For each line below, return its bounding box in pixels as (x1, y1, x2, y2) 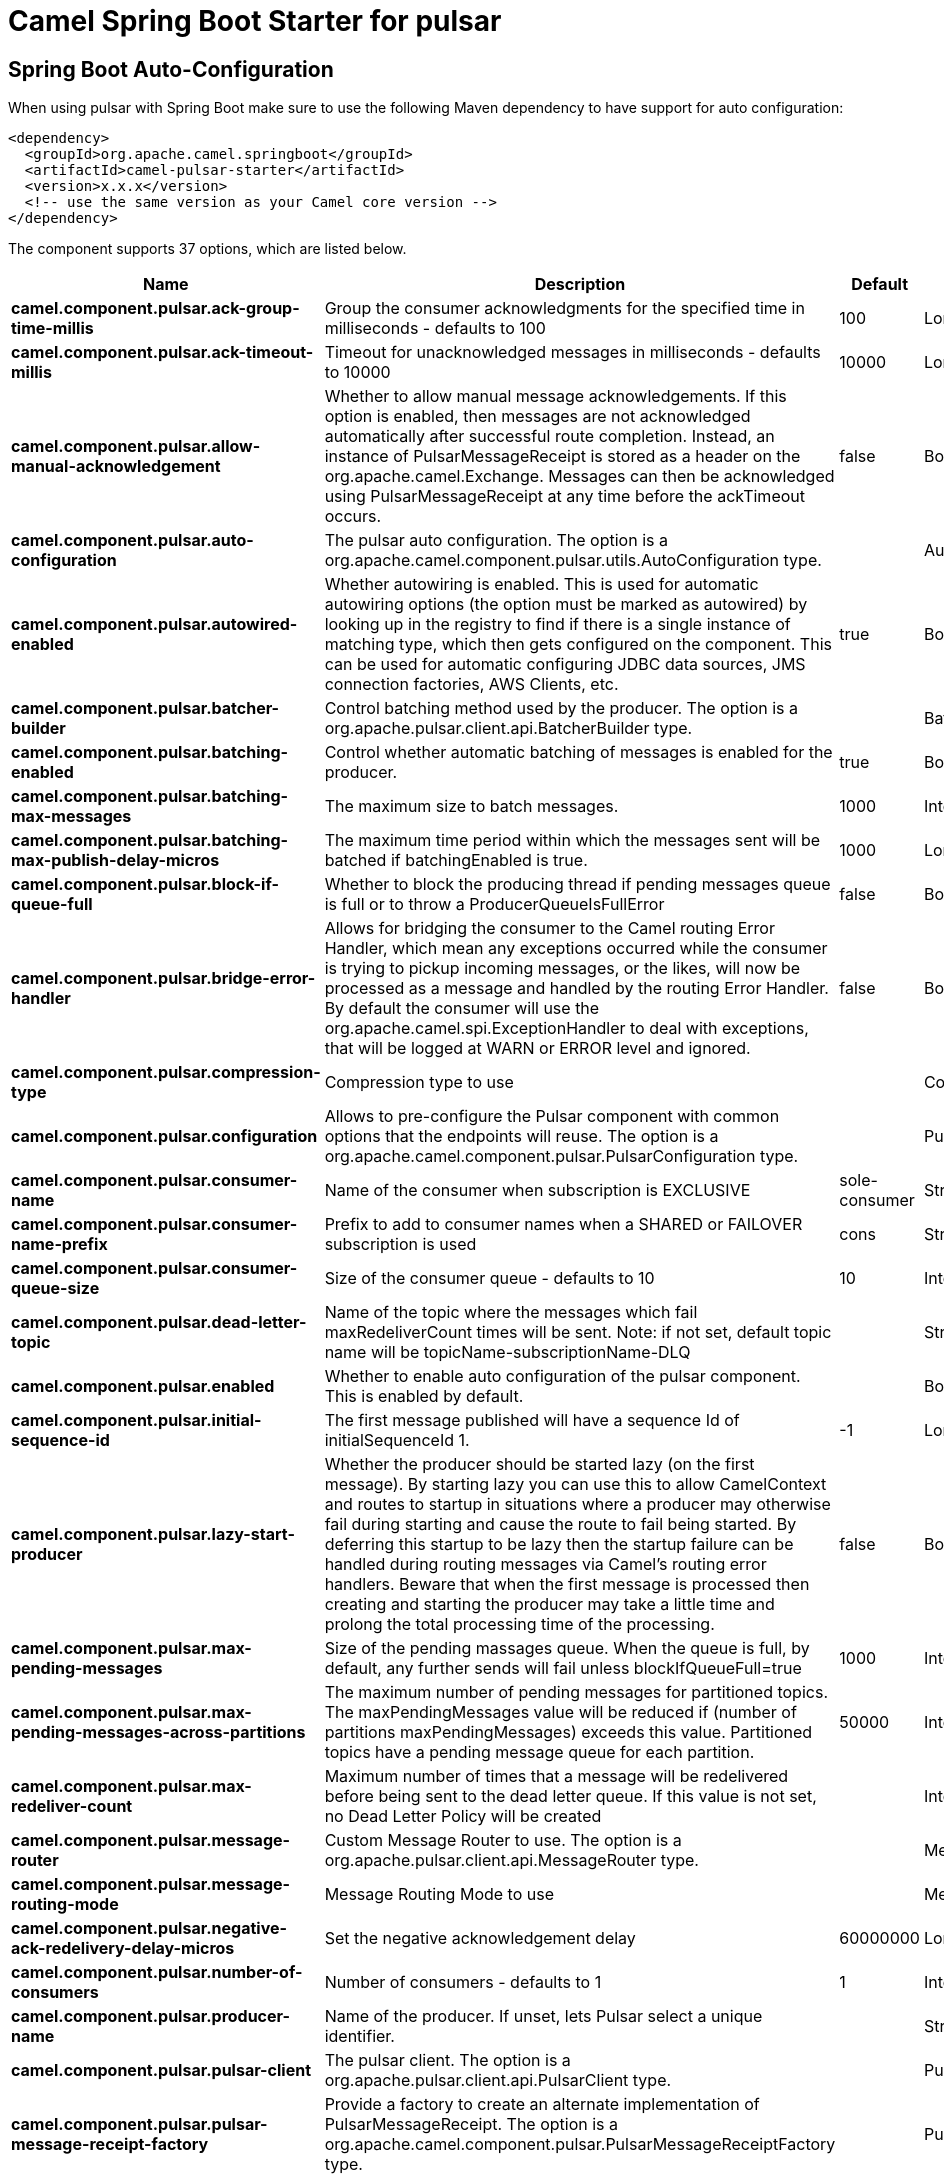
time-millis (11, 318, 94, 339)
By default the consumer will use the (324, 998, 600, 1019)
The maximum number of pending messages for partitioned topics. (324, 1682, 828, 1703)
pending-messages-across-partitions (11, 1722, 306, 1743)
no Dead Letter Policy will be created (324, 1806, 602, 1827)
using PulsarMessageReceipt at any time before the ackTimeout (324, 486, 805, 507)
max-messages (11, 806, 132, 827)
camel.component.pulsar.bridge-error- (11, 968, 316, 989)
